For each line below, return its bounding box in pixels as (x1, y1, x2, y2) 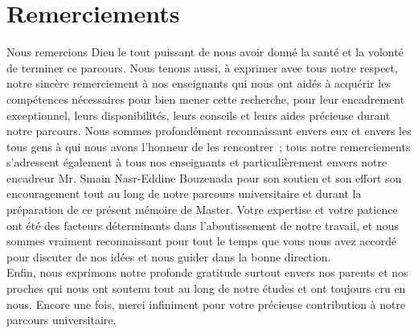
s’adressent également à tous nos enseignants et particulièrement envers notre (6, 154, 387, 171)
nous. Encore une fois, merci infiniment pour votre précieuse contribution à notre (6, 295, 406, 312)
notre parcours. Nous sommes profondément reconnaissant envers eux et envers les (6, 122, 412, 139)
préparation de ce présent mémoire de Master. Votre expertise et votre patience (6, 201, 398, 218)
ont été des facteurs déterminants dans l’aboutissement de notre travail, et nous (6, 216, 399, 233)
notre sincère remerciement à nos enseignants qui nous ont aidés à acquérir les (6, 75, 391, 92)
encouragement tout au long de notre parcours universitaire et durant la (6, 185, 362, 202)
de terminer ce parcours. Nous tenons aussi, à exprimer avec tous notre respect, (6, 59, 398, 76)
